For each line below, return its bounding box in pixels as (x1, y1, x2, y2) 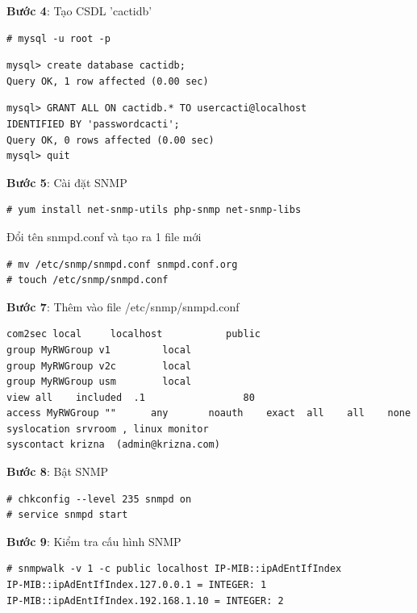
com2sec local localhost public (6, 328, 261, 340)
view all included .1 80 (6, 391, 255, 403)
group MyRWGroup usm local (6, 376, 192, 388)
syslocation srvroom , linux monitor (6, 423, 209, 435)
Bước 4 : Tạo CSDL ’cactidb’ (6, 2, 152, 19)
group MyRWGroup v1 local (6, 344, 192, 356)
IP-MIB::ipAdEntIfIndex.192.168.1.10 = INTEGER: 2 (6, 594, 284, 607)
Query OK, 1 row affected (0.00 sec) (6, 75, 209, 87)
